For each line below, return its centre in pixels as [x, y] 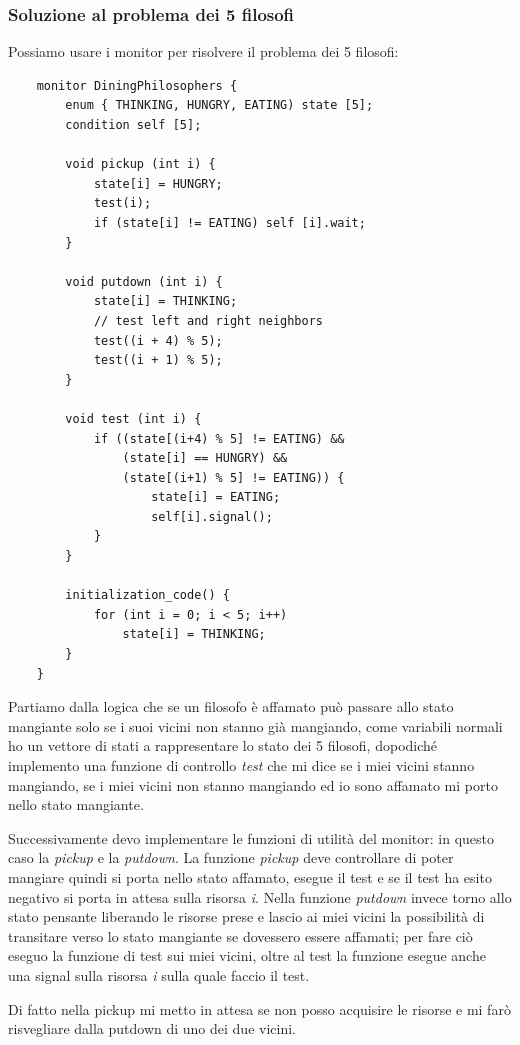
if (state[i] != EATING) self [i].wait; [229, 222]
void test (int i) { [133, 418]
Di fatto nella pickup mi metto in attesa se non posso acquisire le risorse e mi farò [259, 1008]
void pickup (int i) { [140, 164]
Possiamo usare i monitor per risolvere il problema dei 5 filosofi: [203, 51]
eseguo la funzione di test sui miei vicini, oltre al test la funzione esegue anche [247, 955]
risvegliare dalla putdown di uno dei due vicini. [152, 1028]
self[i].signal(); [212, 516]
